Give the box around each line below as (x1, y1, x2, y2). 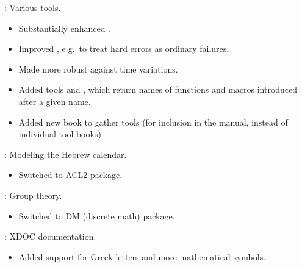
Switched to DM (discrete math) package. (18, 209, 175, 222)
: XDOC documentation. (4, 230, 96, 243)
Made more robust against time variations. (18, 62, 178, 75)
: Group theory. (4, 188, 62, 201)
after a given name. (18, 94, 91, 107)
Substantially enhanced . (18, 21, 111, 34)
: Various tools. (4, 1, 61, 13)
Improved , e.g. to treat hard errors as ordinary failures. (18, 42, 229, 55)
